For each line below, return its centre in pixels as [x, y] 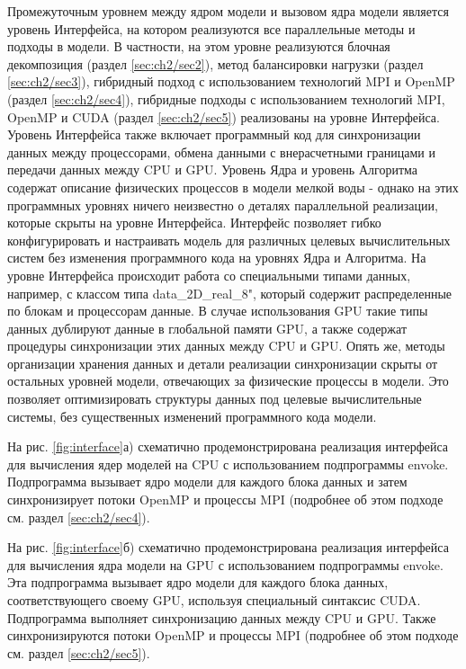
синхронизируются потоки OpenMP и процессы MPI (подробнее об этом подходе [233, 635]
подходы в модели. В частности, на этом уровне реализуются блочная [199, 46]
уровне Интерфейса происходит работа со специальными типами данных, [209, 275]
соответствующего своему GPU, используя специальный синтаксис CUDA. [214, 600]
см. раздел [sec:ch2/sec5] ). [79, 652]
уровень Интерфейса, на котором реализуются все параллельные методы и [211, 28]
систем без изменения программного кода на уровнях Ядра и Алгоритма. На [217, 258]
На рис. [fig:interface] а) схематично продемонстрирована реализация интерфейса [228, 446]
